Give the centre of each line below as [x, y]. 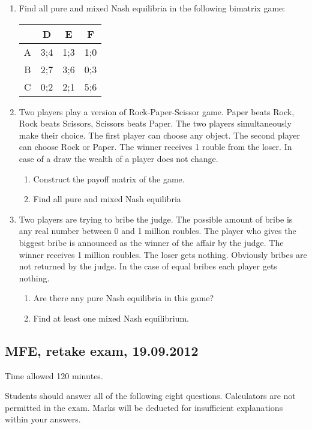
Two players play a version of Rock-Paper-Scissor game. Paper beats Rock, [157, 111]
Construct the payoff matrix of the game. [109, 178]
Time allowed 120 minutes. [54, 375]
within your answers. [43, 419]
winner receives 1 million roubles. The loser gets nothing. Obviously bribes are [163, 254]
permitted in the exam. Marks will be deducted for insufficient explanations [144, 407]
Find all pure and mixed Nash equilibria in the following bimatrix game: [152, 8]
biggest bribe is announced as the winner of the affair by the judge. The [151, 242]
